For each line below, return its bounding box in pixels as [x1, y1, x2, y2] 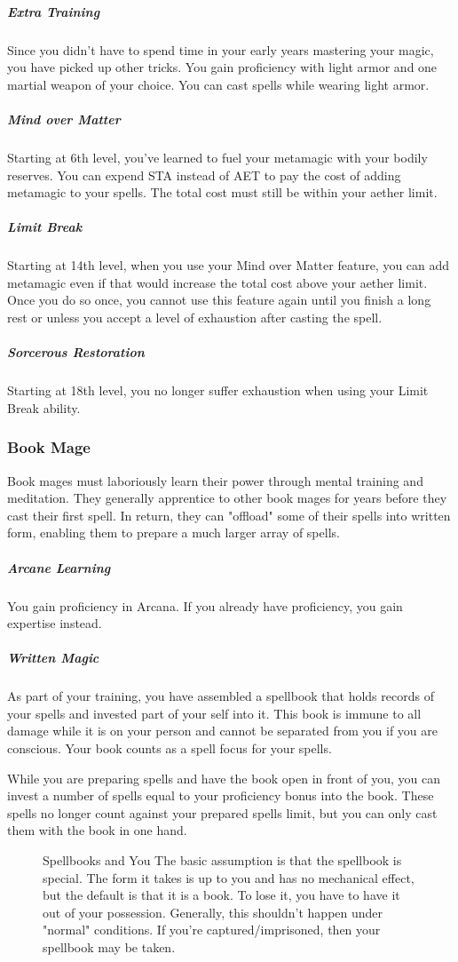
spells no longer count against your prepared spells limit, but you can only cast [7, 803, 438, 822]
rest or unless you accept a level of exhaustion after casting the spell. [7, 308, 383, 327]
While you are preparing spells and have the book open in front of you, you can [7, 768, 441, 787]
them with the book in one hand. [7, 821, 187, 839]
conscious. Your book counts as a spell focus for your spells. [7, 739, 332, 758]
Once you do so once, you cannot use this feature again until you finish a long [7, 290, 431, 309]
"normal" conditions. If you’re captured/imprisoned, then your [43, 920, 381, 939]
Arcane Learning [7, 558, 111, 576]
